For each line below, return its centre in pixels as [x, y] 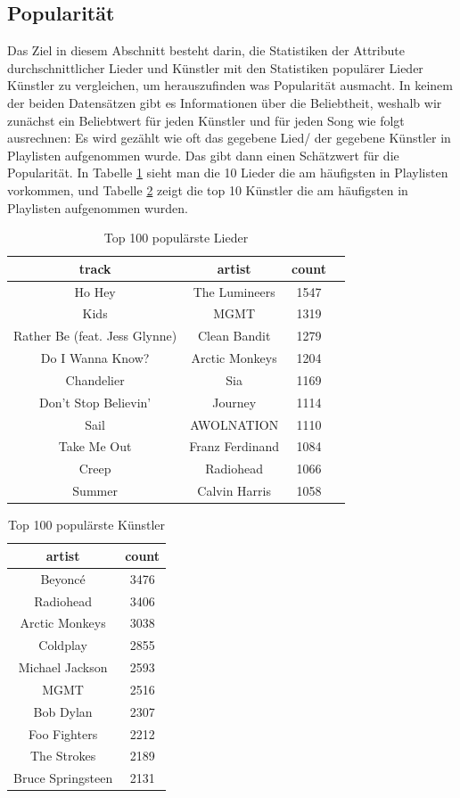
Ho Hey [95, 291]
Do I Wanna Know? [95, 358]
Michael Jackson [63, 667]
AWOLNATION [234, 424]
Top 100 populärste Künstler [87, 525]
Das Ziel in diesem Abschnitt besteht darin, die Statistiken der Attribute [206, 50]
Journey [234, 402]
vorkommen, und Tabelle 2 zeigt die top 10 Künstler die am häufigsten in [208, 189]
